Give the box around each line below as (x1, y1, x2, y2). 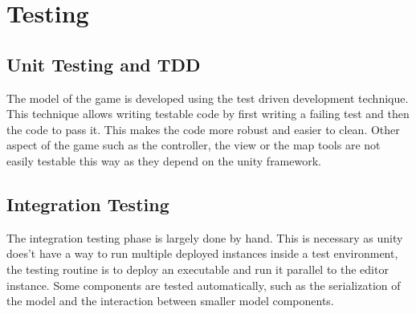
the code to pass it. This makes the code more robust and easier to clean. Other (6, 120, 400, 137)
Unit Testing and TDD (6, 51, 201, 76)
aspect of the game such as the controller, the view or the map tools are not (6, 137, 381, 153)
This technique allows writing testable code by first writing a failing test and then (6, 105, 410, 122)
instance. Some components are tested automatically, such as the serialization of (6, 276, 401, 293)
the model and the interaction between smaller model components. (6, 292, 334, 309)
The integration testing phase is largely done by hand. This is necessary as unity (6, 229, 403, 246)
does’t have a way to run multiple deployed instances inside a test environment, (6, 245, 398, 262)
